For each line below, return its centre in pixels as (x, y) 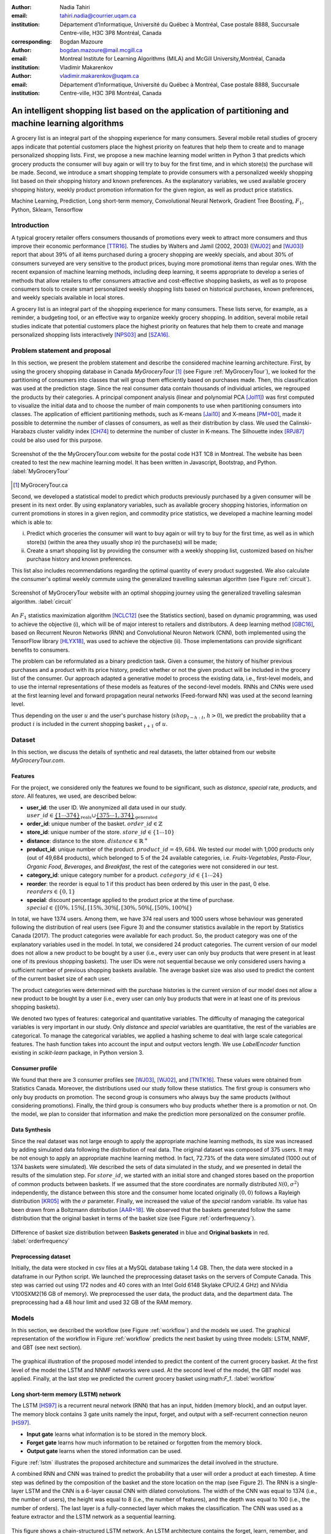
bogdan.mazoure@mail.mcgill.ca (101, 50)
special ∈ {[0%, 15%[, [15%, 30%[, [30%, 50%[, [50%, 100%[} (110, 908)
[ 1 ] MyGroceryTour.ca (40, 485)
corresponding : (32, 41)
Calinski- (300, 423)
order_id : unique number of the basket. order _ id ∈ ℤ (94, 823)
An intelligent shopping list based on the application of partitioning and (150, 110)
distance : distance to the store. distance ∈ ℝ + (87, 840)
